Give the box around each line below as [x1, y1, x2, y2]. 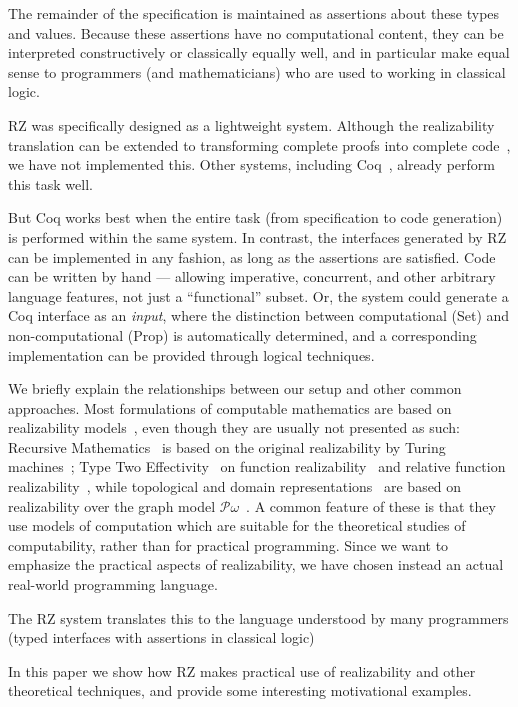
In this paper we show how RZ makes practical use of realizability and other [8, 660, 476, 681]
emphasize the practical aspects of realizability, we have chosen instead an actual [8, 554, 504, 575]
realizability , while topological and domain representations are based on [8, 476, 462, 497]
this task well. [8, 173, 93, 194]
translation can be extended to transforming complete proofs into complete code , [8, 134, 511, 155]
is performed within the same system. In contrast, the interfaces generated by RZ [8, 226, 507, 247]
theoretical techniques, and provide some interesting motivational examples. [8, 680, 472, 701]
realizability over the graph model [8, 495, 216, 516]
